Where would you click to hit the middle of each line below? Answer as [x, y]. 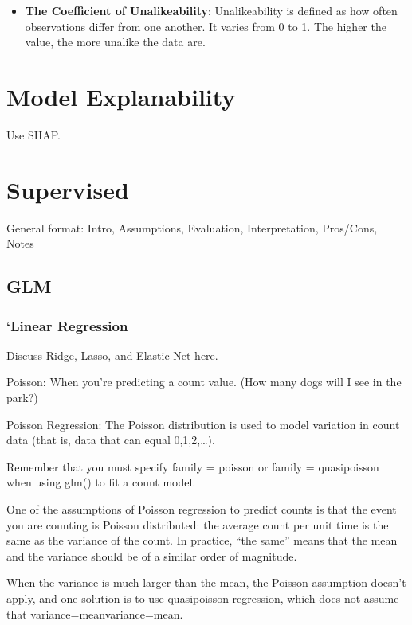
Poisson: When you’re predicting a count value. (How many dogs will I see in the [204, 382]
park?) [22, 397]
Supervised [68, 189]
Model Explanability [121, 96]
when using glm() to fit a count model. [101, 482]
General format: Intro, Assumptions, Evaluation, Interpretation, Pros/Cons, [192, 227]
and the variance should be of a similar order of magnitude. [152, 555]
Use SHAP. [33, 134]
